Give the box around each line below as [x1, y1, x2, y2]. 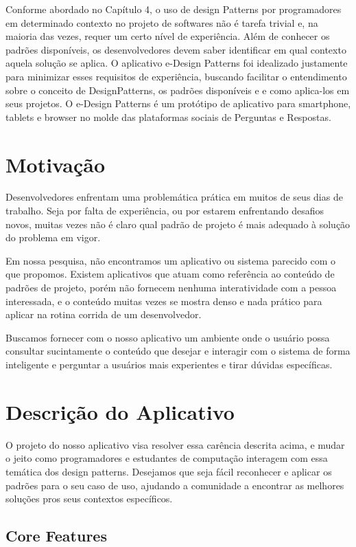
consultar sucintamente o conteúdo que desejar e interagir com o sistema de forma [5, 344, 351, 358]
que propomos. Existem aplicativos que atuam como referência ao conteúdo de [5, 267, 335, 281]
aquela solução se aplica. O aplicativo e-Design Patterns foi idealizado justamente [5, 56, 348, 70]
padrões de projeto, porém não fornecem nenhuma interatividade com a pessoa [5, 280, 337, 295]
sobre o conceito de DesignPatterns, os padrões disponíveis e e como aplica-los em [5, 82, 350, 97]
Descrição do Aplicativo [5, 397, 235, 425]
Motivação [5, 150, 106, 178]
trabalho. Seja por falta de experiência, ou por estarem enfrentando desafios [5, 203, 324, 218]
